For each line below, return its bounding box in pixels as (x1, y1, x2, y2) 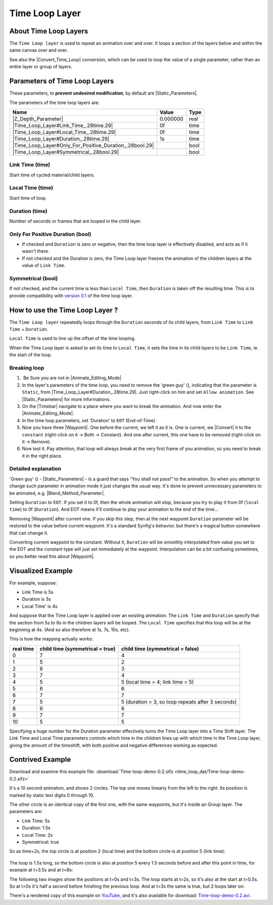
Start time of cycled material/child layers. (9, 172, 95, 178)
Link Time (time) (9, 161, 51, 168)
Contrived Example (9, 755, 71, 764)
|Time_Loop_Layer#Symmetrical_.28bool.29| (12, 148, 119, 155)
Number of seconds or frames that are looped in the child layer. (9, 218, 142, 224)
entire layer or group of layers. (9, 64, 73, 70)
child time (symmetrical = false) (121, 645, 199, 652)
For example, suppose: (9, 579, 57, 586)
